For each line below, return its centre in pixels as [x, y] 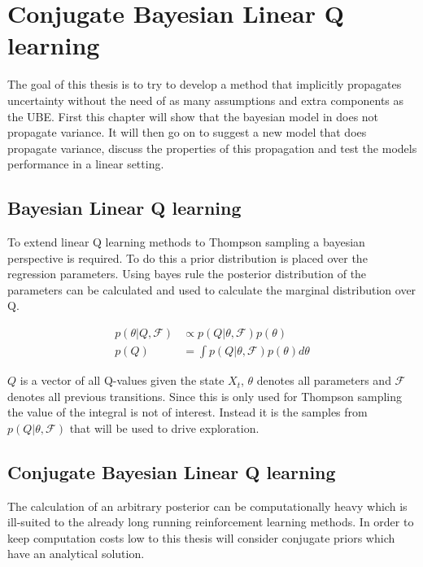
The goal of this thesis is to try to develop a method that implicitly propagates [205, 84]
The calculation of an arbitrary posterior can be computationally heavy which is [207, 506]
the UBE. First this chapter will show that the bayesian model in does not [193, 116]
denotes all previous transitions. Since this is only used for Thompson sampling [205, 396]
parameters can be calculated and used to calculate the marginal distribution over [212, 289]
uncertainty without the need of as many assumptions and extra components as [206, 100]
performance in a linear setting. [86, 164]
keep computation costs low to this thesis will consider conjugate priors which [201, 537]
